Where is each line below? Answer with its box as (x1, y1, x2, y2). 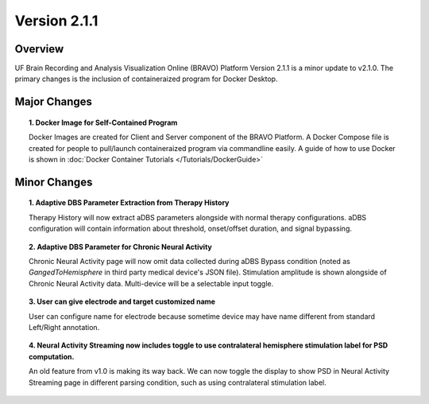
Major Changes (14, 95, 93, 109)
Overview (14, 42, 64, 56)
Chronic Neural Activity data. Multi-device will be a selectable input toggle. (29, 278, 274, 288)
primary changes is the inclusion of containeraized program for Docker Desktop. (14, 74, 278, 84)
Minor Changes (14, 175, 93, 188)
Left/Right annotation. (29, 322, 100, 332)
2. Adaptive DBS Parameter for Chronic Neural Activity (29, 242, 212, 251)
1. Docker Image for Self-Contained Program (29, 118, 178, 127)
